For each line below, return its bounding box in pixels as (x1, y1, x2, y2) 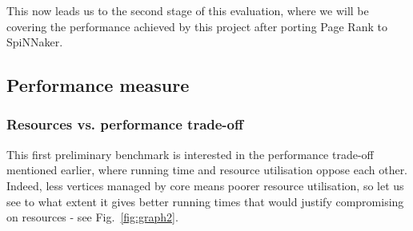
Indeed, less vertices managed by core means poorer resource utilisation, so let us (6, 177, 404, 193)
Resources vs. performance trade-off (6, 114, 244, 134)
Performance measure (6, 73, 190, 98)
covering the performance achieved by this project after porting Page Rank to (6, 18, 387, 34)
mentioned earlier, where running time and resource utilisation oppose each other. (6, 161, 408, 178)
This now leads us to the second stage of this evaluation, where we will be (6, 2, 369, 18)
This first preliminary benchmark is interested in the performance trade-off (6, 145, 374, 162)
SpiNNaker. (6, 34, 63, 50)
